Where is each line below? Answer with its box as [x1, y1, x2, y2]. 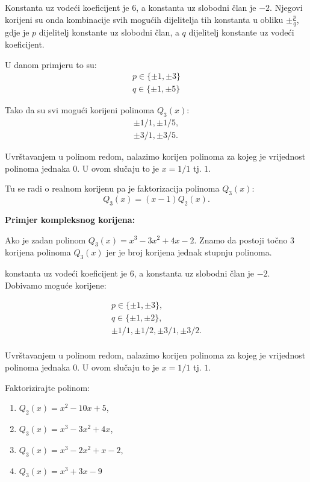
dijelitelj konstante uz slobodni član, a [39, 26, 179, 39]
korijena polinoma [5, 246, 71, 258]
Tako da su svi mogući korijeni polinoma [5, 104, 155, 116]
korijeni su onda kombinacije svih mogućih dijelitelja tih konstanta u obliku [5, 13, 284, 25]
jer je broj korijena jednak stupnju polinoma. [106, 246, 272, 258]
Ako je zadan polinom [5, 233, 86, 246]
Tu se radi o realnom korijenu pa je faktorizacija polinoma [5, 182, 220, 195]
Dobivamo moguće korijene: [5, 278, 107, 291]
